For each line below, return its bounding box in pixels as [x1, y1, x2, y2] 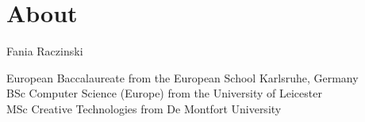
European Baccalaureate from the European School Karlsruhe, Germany [6, 69, 359, 86]
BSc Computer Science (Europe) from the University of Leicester [6, 85, 322, 101]
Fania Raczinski [6, 43, 83, 59]
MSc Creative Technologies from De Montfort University [6, 100, 282, 116]
